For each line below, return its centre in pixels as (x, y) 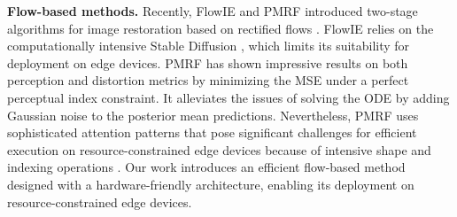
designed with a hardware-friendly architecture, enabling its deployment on (211, 184)
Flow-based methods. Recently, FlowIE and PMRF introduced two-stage (213, 11)
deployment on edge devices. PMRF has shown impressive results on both (208, 62)
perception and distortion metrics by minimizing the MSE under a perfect (208, 80)
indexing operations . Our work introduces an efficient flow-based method (206, 167)
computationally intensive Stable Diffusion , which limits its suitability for (209, 46)
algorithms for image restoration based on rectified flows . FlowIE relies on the (221, 28)
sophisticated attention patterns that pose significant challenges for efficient (212, 132)
